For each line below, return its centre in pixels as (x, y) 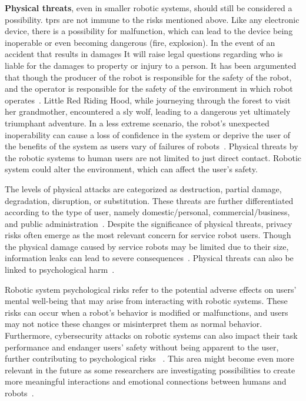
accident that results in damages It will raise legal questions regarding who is (144, 54)
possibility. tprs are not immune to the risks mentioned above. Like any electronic (152, 19)
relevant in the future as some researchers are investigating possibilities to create (150, 370)
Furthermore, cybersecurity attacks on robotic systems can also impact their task (151, 335)
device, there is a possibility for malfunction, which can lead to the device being (149, 31)
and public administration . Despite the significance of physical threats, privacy (149, 223)
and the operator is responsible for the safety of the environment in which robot (149, 88)
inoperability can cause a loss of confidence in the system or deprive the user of (148, 134)
